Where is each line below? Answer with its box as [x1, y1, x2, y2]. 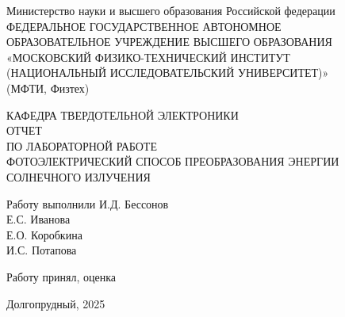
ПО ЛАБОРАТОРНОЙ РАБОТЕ [6, 137, 157, 154]
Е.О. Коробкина [6, 226, 82, 243]
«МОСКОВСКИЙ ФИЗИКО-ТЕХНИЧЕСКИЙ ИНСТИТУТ [6, 48, 290, 65]
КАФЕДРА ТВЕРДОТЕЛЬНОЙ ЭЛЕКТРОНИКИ [6, 106, 239, 123]
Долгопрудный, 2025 [6, 295, 105, 311]
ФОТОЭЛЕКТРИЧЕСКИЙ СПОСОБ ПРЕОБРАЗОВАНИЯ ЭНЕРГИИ [6, 153, 339, 170]
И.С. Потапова [6, 242, 77, 258]
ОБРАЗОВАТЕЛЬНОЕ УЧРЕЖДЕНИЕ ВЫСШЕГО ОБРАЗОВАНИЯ [6, 33, 332, 50]
